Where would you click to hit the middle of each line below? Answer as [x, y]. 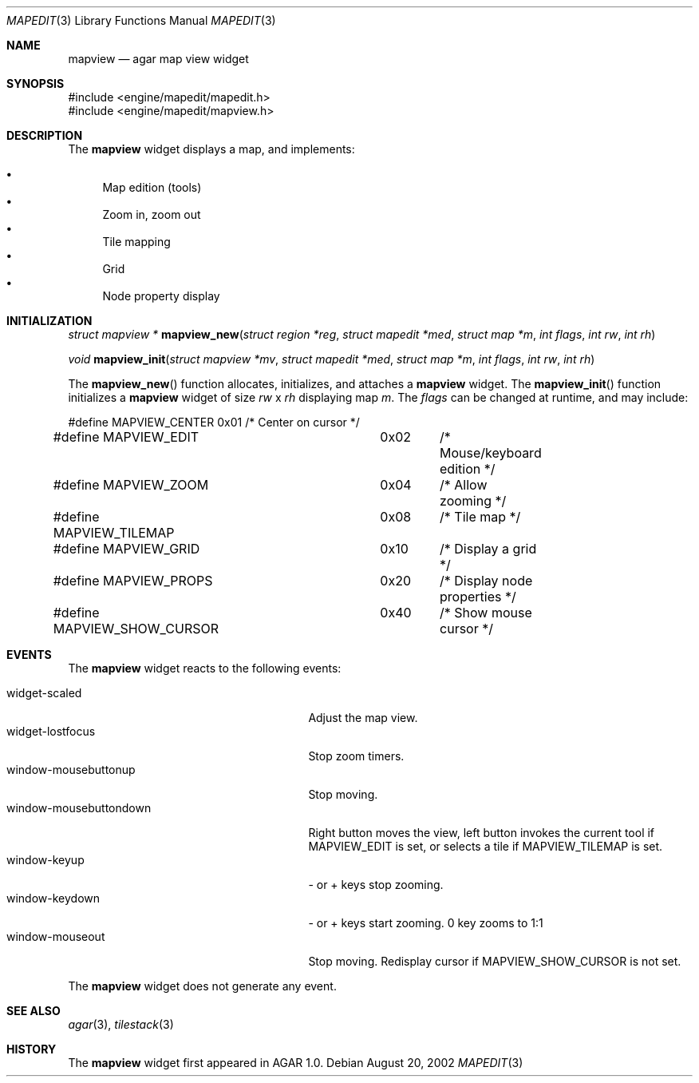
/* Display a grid [488, 549]
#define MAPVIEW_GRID [126, 549]
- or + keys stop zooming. [376, 885]
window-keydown [53, 898]
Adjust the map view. [363, 718]
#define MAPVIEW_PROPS [133, 581]
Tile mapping [136, 242]
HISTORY [32, 1049]
